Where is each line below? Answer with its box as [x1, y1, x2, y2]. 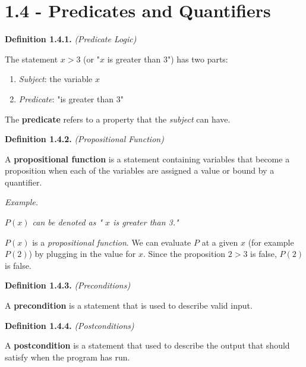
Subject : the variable [18, 73, 93, 85]
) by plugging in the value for [29, 247, 136, 260]
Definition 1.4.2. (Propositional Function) [5, 133, 164, 145]
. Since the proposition [143, 247, 226, 260]
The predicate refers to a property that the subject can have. [5, 112, 231, 125]
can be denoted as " [32, 216, 103, 228]
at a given [201, 236, 238, 248]
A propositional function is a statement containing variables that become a [5, 152, 290, 165]
